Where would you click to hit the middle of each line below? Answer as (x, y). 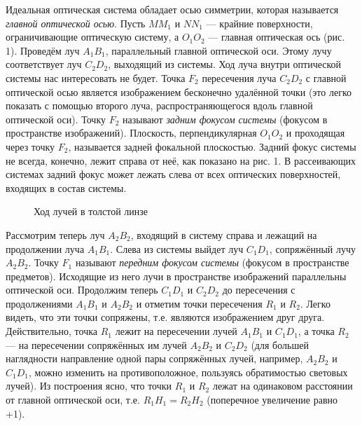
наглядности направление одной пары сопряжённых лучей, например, (154, 358)
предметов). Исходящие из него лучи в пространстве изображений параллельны (176, 276)
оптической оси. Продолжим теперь (82, 290)
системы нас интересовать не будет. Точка (96, 77)
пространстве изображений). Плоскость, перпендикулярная (131, 133)
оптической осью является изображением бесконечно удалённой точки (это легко (179, 91)
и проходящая (315, 133)
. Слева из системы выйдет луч (177, 248)
